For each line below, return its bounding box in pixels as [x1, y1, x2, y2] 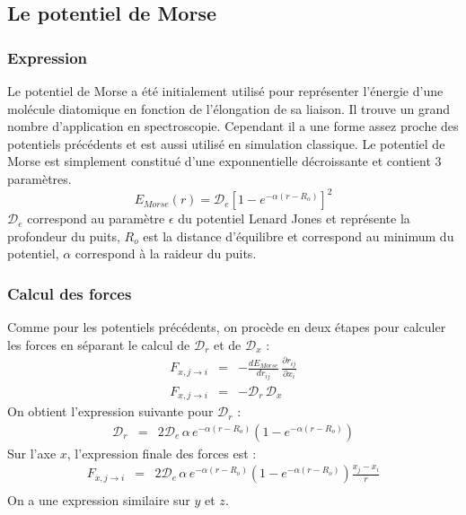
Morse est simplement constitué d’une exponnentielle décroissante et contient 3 [7, 152, 442, 170]
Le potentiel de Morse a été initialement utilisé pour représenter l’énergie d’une [7, 82, 444, 100]
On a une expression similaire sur [7, 491, 190, 510]
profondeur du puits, [7, 226, 120, 245]
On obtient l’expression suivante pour [7, 402, 214, 421]
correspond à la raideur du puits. [75, 244, 257, 263]
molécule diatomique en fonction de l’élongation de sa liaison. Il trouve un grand [7, 99, 450, 118]
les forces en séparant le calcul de [7, 335, 190, 354]
